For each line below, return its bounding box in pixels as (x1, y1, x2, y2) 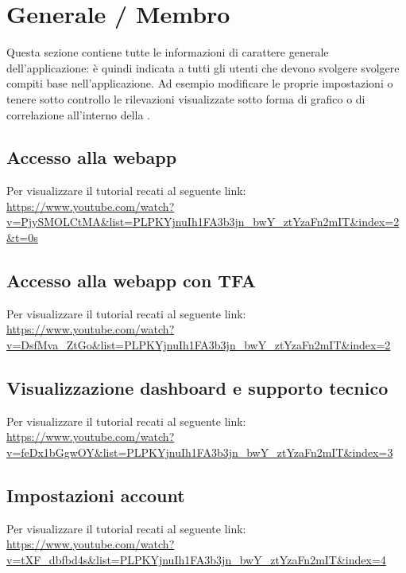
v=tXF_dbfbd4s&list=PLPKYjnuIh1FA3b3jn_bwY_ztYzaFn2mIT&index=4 (6, 552, 386, 568)
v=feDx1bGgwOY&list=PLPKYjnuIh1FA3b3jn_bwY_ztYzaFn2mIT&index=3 (6, 444, 393, 461)
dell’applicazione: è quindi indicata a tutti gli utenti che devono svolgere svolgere (6, 59, 400, 76)
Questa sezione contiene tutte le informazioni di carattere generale (6, 44, 329, 60)
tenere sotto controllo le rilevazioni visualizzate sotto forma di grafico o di (6, 90, 365, 107)
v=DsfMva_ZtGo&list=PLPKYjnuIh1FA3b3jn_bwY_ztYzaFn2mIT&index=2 (6, 337, 391, 353)
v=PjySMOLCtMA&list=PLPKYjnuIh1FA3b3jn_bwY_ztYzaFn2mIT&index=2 (6, 213, 400, 230)
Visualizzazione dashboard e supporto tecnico (6, 376, 389, 400)
